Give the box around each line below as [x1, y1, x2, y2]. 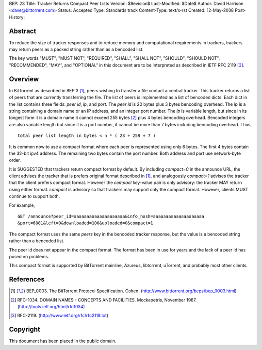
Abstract [9, 27, 36, 35]
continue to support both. [9, 193, 60, 199]
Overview [9, 75, 39, 83]
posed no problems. [9, 253, 49, 259]
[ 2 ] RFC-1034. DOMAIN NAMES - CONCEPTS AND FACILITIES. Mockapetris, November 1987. [10, 297, 196, 303]
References [9, 275, 45, 283]
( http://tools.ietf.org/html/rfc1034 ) [17, 304, 85, 310]
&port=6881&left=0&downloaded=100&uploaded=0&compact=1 [17, 220, 153, 226]
